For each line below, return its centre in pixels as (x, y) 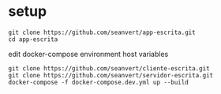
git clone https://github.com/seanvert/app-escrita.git (102, 32)
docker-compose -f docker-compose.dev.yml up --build (99, 82)
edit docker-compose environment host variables (88, 54)
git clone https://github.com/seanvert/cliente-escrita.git (109, 68)
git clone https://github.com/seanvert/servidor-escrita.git (111, 75)
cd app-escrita (33, 39)
